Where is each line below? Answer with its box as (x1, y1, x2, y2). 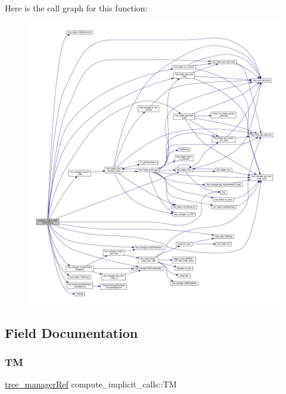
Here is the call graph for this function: (5, 2, 148, 14)
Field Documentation (5, 323, 138, 342)
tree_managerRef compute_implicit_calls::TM (5, 378, 177, 390)
